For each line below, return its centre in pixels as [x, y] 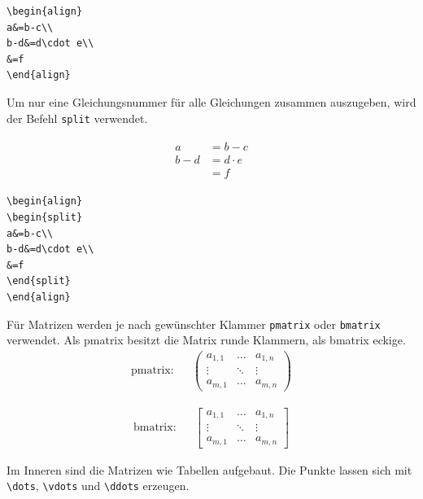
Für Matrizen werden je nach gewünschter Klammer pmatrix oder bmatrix [194, 324]
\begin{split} [45, 217]
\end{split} [39, 281]
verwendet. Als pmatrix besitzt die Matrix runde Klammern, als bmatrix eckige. [206, 340]
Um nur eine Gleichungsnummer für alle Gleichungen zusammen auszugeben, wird [211, 101]
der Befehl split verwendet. [77, 118]
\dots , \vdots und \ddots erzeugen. [98, 486]
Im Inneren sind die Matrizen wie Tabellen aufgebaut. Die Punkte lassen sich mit [209, 469]
